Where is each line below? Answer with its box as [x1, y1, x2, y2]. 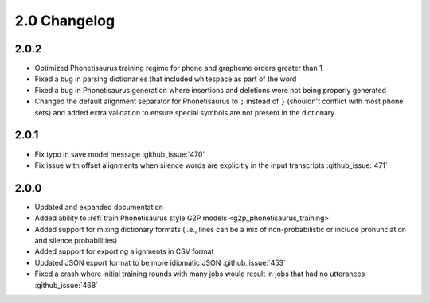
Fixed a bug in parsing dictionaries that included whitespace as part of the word [34, 74, 297, 84]
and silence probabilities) [34, 235, 118, 245]
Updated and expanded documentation [34, 202, 163, 212]
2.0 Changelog [14, 12, 115, 29]
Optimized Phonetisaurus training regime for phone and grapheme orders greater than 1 [34, 64, 322, 73]
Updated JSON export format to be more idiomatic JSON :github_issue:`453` [34, 258, 286, 267]
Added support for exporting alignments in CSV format [34, 247, 214, 256]
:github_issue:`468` [34, 280, 99, 289]
